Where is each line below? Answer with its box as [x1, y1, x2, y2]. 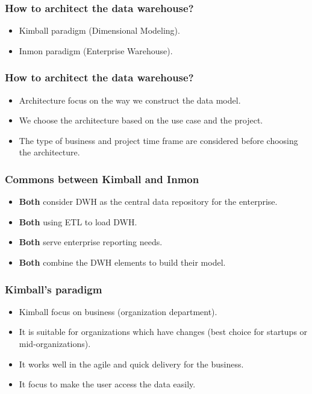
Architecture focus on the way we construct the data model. [19, 93, 241, 106]
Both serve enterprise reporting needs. [19, 236, 163, 248]
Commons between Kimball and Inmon [5, 171, 199, 186]
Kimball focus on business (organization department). [19, 305, 217, 317]
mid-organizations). [19, 337, 91, 349]
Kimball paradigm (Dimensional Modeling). [19, 24, 180, 37]
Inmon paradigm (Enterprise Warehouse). [19, 44, 173, 57]
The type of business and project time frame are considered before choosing [19, 134, 298, 146]
